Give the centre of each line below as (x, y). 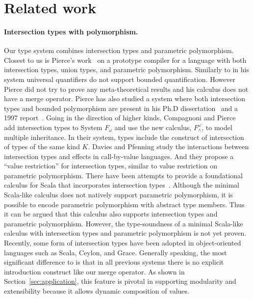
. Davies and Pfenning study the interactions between (168, 147)
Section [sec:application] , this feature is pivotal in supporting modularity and (120, 281)
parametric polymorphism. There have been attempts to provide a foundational (123, 175)
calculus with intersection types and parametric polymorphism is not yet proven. (125, 233)
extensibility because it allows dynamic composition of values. (97, 291)
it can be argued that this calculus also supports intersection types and (111, 214)
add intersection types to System (53, 127)
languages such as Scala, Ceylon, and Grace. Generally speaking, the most (115, 252)
